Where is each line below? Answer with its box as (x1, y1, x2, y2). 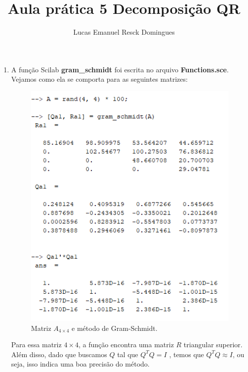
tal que (117, 349, 138, 359)
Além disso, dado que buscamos (11, 349, 107, 359)
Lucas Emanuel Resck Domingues (73, 27, 175, 37)
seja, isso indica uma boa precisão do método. (11, 359, 150, 369)
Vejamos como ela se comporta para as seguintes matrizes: (11, 74, 188, 84)
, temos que (169, 349, 204, 359)
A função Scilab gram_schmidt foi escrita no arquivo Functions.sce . (11, 64, 229, 74)
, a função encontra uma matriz (78, 339, 174, 350)
